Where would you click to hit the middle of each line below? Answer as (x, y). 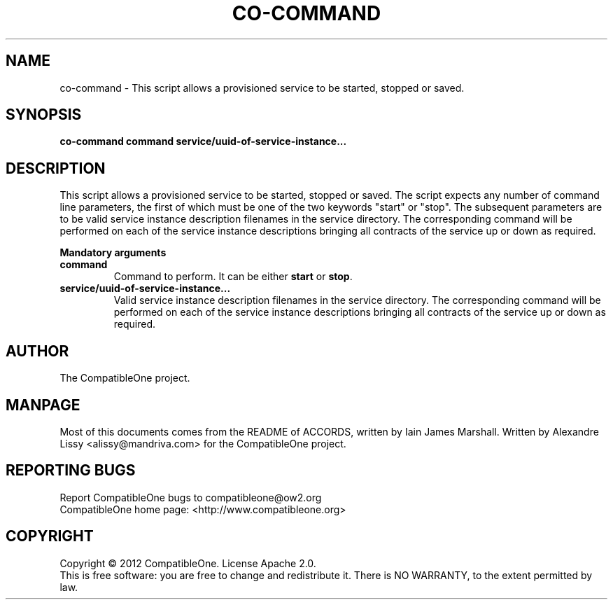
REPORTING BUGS (71, 471)
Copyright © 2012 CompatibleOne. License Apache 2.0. (188, 563)
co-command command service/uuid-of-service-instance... (203, 141)
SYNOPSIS (44, 115)
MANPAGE (43, 405)
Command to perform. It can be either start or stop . (233, 277)
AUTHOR (37, 351)
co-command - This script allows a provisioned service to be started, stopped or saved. (262, 88)
